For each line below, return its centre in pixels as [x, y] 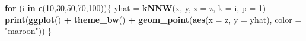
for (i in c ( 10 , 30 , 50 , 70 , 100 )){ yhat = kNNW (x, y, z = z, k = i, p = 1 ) [136, 8]
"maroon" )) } [28, 31]
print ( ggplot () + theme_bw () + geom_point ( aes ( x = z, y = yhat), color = [153, 19]
